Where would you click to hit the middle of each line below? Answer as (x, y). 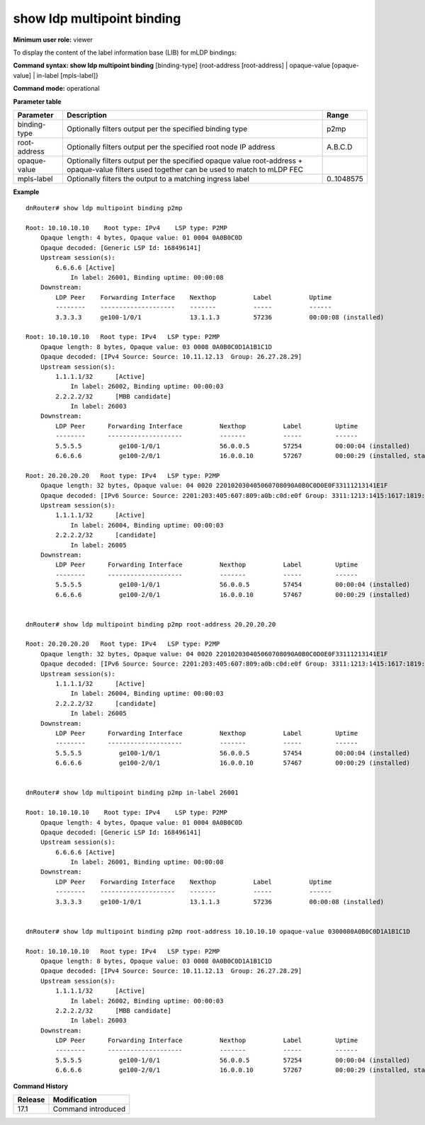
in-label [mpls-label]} (68, 75)
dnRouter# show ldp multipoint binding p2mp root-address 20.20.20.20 (151, 624)
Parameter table (37, 101)
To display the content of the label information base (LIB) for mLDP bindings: (125, 52)
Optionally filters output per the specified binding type (157, 129)
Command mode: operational (56, 88)
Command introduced (89, 1109)
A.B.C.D (340, 147)
